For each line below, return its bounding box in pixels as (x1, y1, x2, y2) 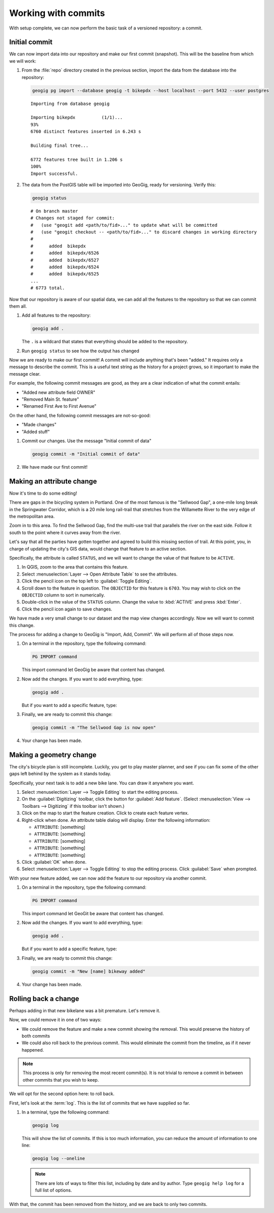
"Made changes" (21, 422, 57, 428)
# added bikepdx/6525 (30, 271, 99, 277)
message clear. (9, 371, 41, 377)
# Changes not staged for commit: (30, 215, 115, 221)
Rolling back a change (9, 994, 79, 1003)
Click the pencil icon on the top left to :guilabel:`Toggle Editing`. (21, 578, 152, 584)
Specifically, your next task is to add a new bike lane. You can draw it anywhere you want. (9, 780, 194, 786)
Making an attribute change (9, 477, 97, 486)
